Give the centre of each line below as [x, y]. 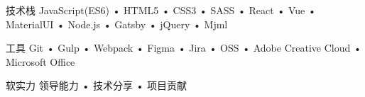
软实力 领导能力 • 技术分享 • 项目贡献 [97, 85]
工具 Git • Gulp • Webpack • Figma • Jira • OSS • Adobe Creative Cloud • [184, 48]
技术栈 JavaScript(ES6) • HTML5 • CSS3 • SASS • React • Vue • [161, 10]
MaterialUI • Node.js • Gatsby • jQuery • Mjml [117, 24]
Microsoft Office [40, 61]
